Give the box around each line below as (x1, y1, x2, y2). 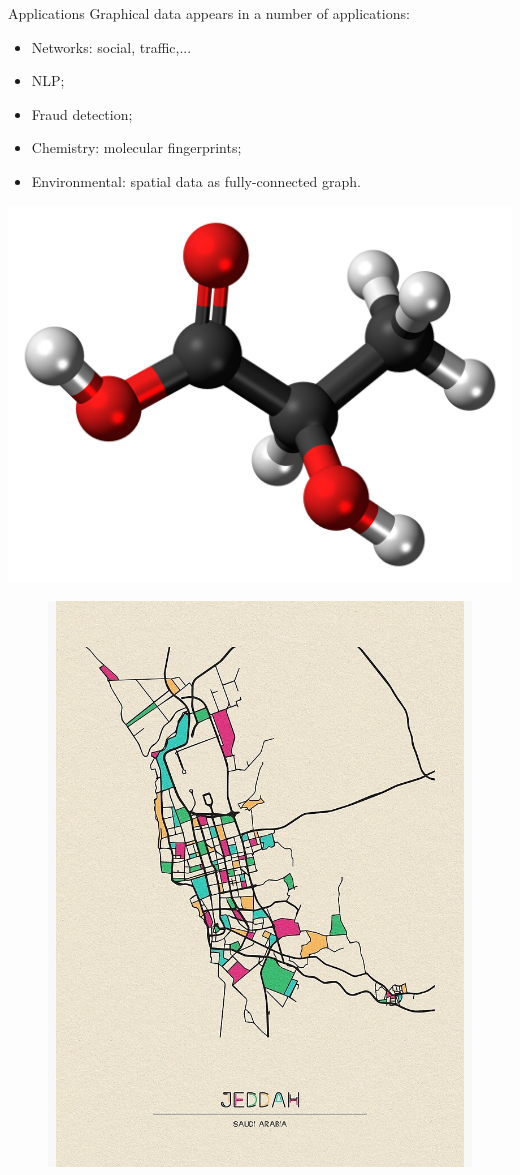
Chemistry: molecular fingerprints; (31, 137, 242, 158)
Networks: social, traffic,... (31, 36, 192, 57)
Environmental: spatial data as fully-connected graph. (31, 170, 361, 191)
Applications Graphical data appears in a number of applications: (8, 3, 410, 23)
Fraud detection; (31, 103, 133, 124)
